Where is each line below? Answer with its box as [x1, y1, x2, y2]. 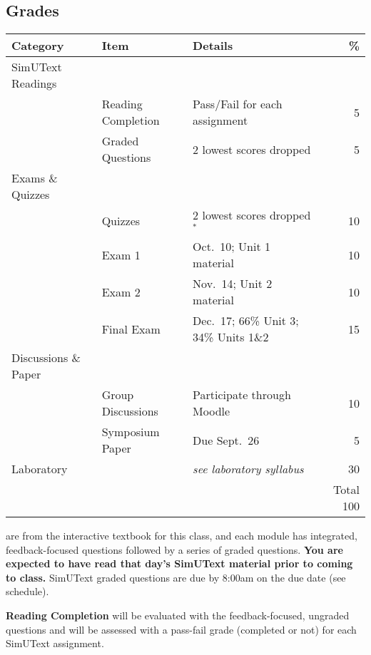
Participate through [193, 386, 291, 403]
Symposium [101, 423, 160, 440]
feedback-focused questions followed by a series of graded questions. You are [6, 542, 343, 557]
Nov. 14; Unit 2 [193, 275, 273, 292]
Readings [11, 75, 57, 92]
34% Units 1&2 [193, 329, 269, 345]
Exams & [11, 170, 58, 187]
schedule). [6, 584, 49, 599]
